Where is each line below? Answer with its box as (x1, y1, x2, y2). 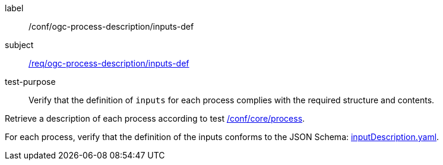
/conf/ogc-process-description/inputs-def (29, 21, 194, 31)
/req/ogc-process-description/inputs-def (29, 58, 189, 68)
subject (5, 40, 34, 50)
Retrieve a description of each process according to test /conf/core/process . (5, 113, 305, 123)
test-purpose (5, 77, 56, 87)
